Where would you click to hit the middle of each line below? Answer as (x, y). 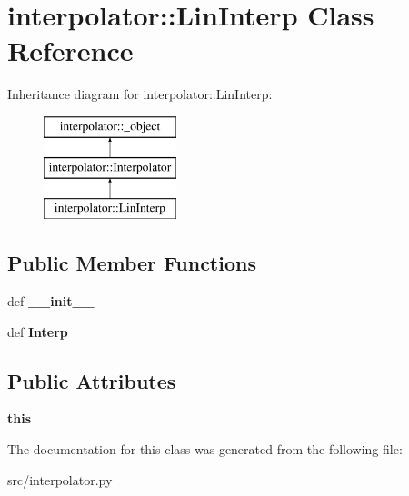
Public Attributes (92, 380)
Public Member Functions (132, 263)
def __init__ (51, 301)
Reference (70, 50)
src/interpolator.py (60, 479)
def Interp (38, 331)
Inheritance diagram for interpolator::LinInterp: (140, 94)
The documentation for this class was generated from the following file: (205, 449)
